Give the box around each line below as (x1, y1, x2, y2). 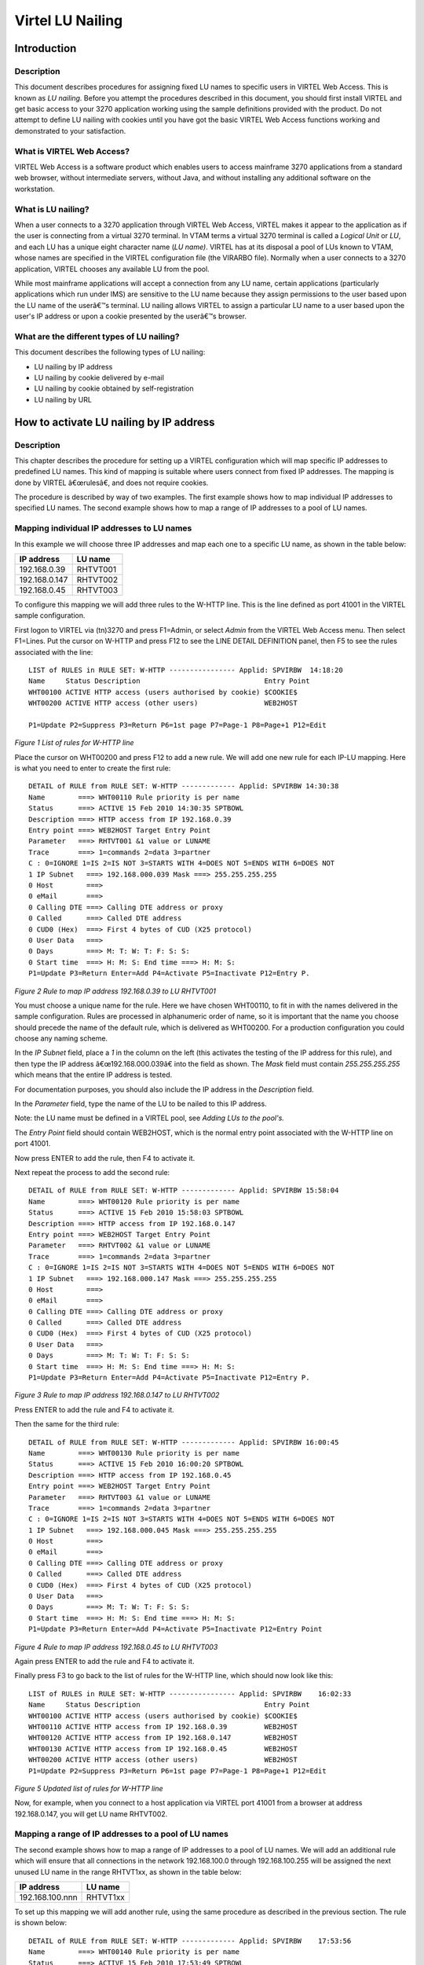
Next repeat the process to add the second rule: (14, 1167, 170, 1177)
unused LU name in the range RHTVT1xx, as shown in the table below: (14, 1867, 242, 1876)
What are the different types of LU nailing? (14, 331, 180, 342)
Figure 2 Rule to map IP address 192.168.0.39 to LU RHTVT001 (14, 986, 216, 996)
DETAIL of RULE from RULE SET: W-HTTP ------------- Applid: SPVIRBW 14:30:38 (28, 782, 339, 791)
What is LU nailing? (14, 204, 90, 215)
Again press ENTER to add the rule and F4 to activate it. (14, 1657, 195, 1666)
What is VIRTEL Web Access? (14, 145, 130, 156)
